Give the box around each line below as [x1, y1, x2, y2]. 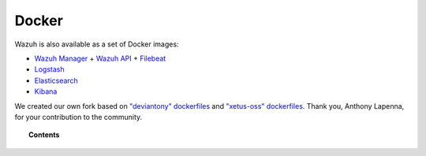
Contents [28, 130, 60, 139]
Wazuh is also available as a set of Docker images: [14, 39, 179, 49]
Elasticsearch [34, 76, 78, 85]
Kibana [34, 87, 58, 96]
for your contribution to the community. [14, 112, 143, 121]
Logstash [34, 65, 65, 74]
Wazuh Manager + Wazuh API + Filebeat [34, 54, 166, 63]
